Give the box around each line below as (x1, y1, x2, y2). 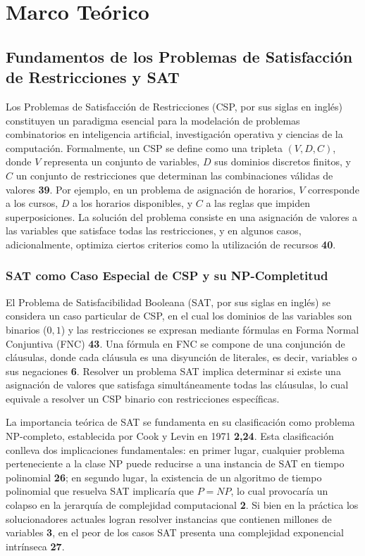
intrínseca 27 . (6, 538, 65, 553)
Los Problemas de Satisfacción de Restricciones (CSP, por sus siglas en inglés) (6, 99, 343, 113)
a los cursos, (6, 196, 58, 210)
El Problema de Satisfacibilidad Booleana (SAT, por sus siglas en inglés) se (6, 294, 330, 309)
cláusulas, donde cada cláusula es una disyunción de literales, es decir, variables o (6, 350, 357, 365)
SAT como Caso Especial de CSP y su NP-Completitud (6, 267, 328, 284)
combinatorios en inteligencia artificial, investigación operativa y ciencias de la (6, 127, 343, 141)
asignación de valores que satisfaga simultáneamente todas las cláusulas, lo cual (6, 377, 349, 392)
